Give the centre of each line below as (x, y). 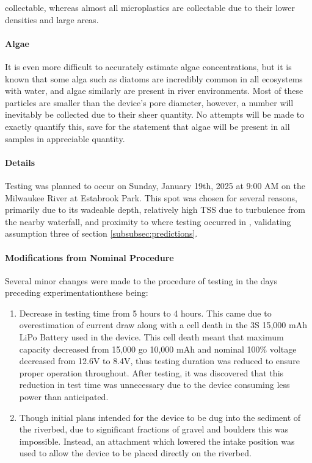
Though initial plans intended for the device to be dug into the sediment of (160, 417)
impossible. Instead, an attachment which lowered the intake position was (157, 441)
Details (20, 162)
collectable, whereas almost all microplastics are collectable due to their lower (150, 7)
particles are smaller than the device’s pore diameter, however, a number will (149, 102)
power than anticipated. (64, 397)
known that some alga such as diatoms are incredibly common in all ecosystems (154, 78)
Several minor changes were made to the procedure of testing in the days (141, 280)
